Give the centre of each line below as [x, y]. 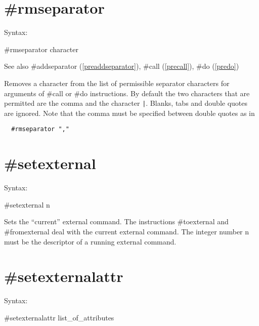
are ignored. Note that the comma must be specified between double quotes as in [129, 113]
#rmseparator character [41, 49]
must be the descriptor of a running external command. [90, 241]
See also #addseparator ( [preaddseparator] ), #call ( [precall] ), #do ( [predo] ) [122, 66]
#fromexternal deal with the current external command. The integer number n [127, 231]
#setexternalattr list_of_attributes [59, 317]
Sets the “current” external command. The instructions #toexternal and [116, 221]
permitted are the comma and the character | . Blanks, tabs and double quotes [126, 103]
